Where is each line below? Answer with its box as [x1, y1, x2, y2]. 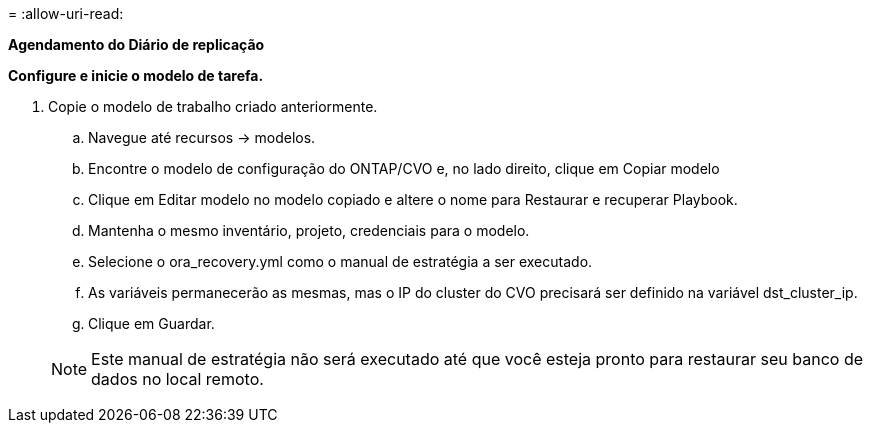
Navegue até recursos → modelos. [88, 129, 316, 146]
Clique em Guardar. [88, 315, 215, 332]
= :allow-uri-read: [8, 5, 124, 22]
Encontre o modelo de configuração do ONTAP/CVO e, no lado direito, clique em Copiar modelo [88, 160, 720, 177]
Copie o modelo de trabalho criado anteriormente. [48, 98, 378, 115]
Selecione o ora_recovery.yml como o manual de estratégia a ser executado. [88, 253, 593, 270]
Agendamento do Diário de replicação [8, 36, 265, 53]
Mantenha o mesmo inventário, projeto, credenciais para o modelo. [88, 222, 530, 239]
